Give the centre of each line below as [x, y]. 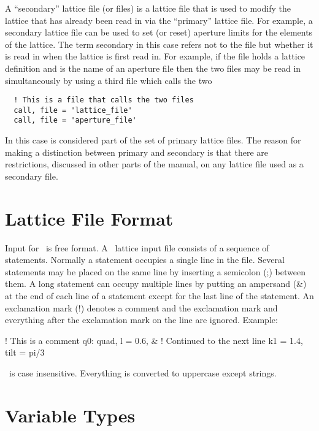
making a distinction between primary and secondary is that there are [136, 152]
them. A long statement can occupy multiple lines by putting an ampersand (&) [156, 284]
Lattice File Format [89, 218]
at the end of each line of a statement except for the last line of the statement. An [159, 296]
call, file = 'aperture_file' [75, 120]
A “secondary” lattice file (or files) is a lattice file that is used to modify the [148, 8]
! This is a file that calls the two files [104, 100]
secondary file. [32, 176]
